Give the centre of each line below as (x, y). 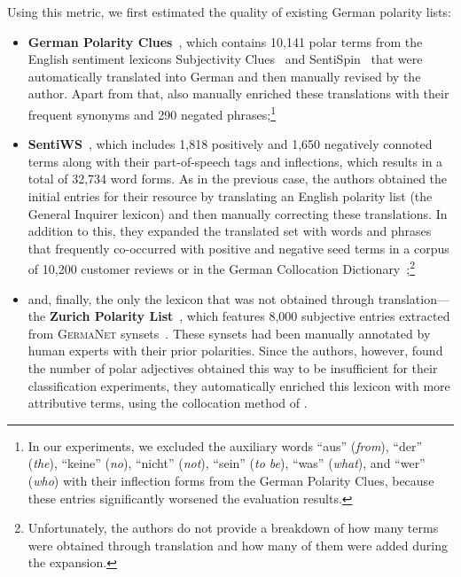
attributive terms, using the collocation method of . (168, 403)
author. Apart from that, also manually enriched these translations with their (238, 94)
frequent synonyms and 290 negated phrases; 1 (152, 113)
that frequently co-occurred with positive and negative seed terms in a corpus (238, 248)
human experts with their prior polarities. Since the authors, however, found (235, 351)
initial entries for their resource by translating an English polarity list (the (230, 196)
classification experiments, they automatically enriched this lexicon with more (239, 385)
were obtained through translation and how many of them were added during (238, 545)
